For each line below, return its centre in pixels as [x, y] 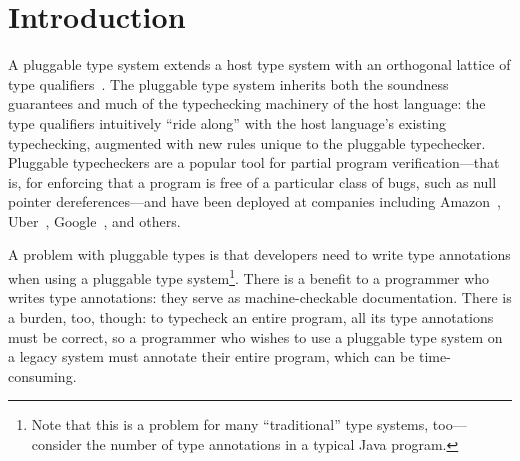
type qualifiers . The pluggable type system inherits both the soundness [228, 83]
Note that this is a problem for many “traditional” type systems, [230, 424]
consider [56, 443]
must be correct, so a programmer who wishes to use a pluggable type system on [255, 336]
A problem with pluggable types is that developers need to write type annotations [259, 254]
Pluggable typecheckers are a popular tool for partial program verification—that [254, 162]
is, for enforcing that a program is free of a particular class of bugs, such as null [252, 181]
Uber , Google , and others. [94, 220]
